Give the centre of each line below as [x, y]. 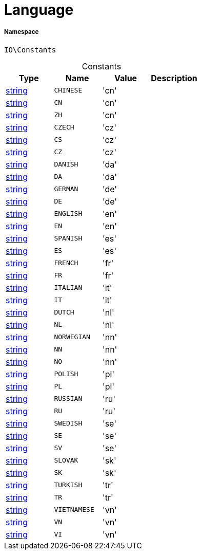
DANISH [66, 164]
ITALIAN [68, 288]
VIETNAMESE [74, 510]
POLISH [66, 374]
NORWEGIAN [72, 337]
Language [39, 10]
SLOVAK [66, 460]
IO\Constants [30, 50]
